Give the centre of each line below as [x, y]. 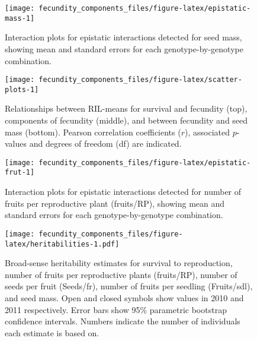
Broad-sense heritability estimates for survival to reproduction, [119, 263]
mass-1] [20, 18]
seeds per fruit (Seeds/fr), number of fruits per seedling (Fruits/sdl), [129, 286]
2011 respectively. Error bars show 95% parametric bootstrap [116, 309]
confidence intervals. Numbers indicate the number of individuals [123, 321]
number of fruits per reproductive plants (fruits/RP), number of [121, 274]
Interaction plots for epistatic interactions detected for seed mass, [123, 37]
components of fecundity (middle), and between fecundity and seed [126, 120]
